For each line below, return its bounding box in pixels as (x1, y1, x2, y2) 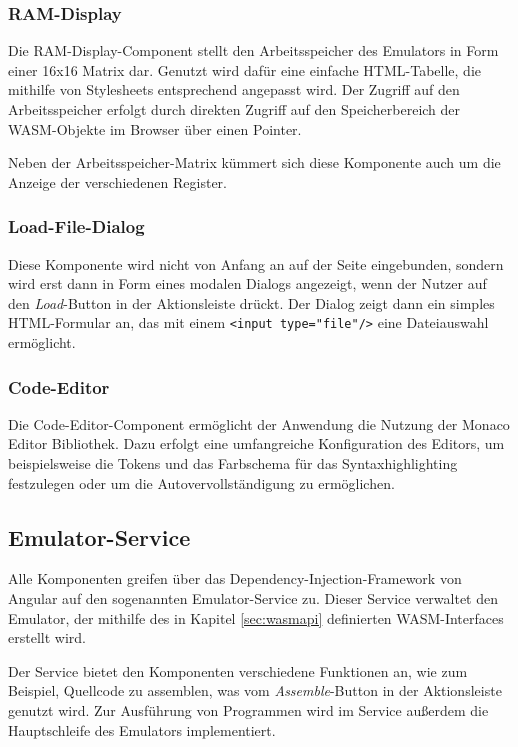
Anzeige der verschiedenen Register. (8, 171, 227, 192)
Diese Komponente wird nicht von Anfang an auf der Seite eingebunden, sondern (8, 253, 504, 274)
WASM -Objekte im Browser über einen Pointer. (8, 118, 302, 139)
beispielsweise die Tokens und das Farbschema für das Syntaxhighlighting (8, 453, 458, 474)
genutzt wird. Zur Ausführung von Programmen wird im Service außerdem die (8, 699, 489, 720)
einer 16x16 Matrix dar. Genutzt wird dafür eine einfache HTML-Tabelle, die (8, 59, 482, 80)
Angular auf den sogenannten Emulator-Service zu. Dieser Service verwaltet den (8, 588, 498, 609)
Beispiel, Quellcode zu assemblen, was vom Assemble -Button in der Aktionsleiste (8, 680, 502, 701)
